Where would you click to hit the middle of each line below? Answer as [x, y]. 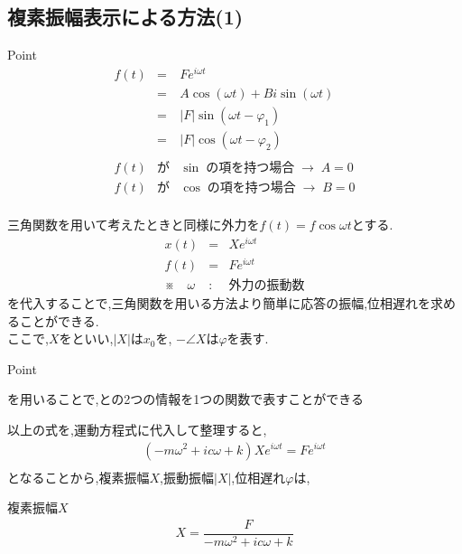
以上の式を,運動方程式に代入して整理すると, [137, 429]
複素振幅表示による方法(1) [125, 17]
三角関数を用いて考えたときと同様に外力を [134, 225]
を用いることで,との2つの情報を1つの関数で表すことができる [186, 399]
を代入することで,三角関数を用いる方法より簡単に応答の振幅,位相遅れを [219, 302]
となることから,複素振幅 [79, 477]
